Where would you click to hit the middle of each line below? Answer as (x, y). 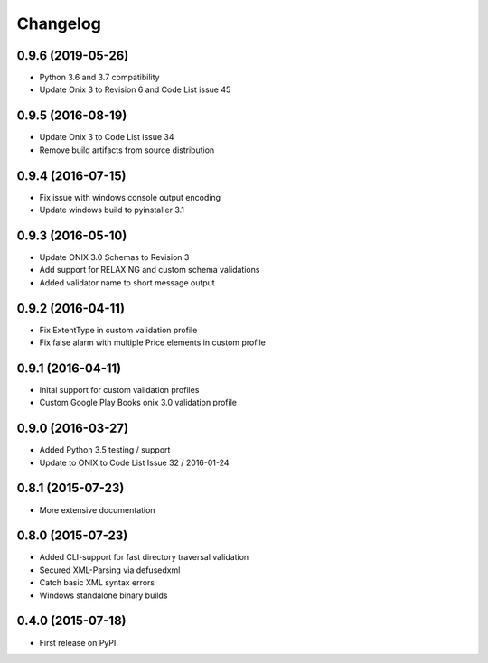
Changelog (59, 23)
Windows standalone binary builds (103, 595)
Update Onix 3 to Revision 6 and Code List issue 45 (135, 89)
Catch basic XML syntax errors (97, 583)
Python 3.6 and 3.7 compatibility (99, 78)
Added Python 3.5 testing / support (105, 450)
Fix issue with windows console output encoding (130, 197)
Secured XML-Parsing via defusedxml (110, 570)
